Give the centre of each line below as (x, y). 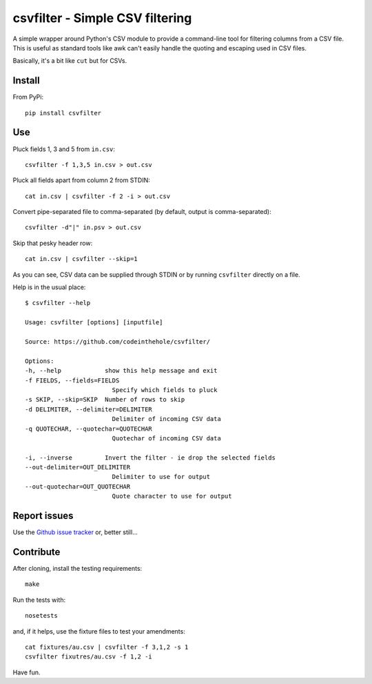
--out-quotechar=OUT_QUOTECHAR (78, 486)
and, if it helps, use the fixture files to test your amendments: (99, 631)
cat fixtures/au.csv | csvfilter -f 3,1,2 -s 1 (107, 647)
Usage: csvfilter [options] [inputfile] (94, 322)
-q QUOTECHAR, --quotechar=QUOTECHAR (89, 429)
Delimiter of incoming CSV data (167, 419)
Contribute (37, 552)
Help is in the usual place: (49, 287)
